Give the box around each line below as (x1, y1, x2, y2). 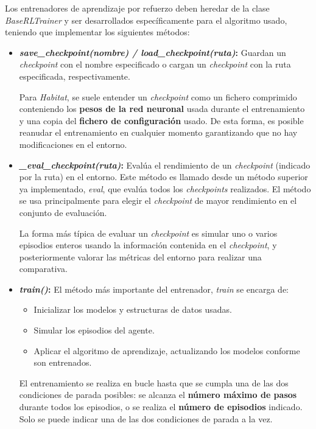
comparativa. (19, 262, 68, 275)
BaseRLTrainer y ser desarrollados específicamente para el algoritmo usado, (5, 13, 287, 26)
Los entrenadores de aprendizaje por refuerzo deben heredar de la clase (5, 2, 270, 14)
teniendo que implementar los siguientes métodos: (5, 26, 190, 38)
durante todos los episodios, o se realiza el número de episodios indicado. (19, 400, 303, 413)
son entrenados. (33, 356, 92, 369)
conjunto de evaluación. (19, 206, 107, 218)
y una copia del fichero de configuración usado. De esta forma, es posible (19, 114, 304, 127)
